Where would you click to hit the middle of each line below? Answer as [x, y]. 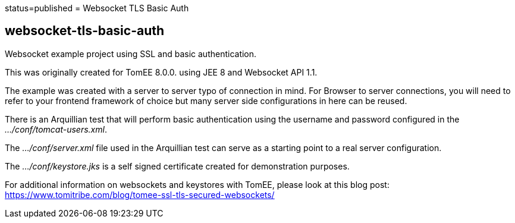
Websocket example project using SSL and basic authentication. [131, 54]
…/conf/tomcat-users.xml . [56, 129]
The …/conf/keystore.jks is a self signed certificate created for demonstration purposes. [177, 166]
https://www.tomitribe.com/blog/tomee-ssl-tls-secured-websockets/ [140, 194]
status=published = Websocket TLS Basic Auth [97, 8]
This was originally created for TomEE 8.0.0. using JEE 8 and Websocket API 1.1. [161, 72]
